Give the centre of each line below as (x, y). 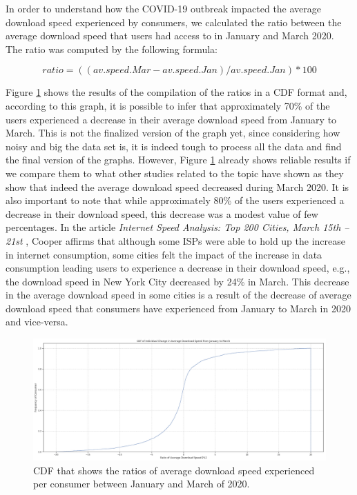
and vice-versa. (37, 322)
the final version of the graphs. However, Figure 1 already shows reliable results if (178, 160)
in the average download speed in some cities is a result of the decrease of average (178, 295)
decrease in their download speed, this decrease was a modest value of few (162, 213)
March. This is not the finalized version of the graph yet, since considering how (173, 133)
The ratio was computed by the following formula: (112, 49)
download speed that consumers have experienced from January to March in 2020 (178, 308)
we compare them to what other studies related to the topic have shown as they (175, 173)
